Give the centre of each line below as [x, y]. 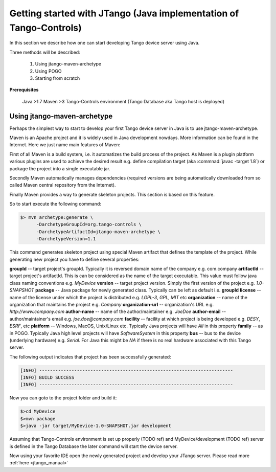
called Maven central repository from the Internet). [63, 185]
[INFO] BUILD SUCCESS [47, 378]
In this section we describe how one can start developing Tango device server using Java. [105, 43]
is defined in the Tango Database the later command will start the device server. [94, 446]
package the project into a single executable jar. [60, 168]
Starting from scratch [57, 78]
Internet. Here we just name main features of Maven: [65, 145]
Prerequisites [24, 90]
